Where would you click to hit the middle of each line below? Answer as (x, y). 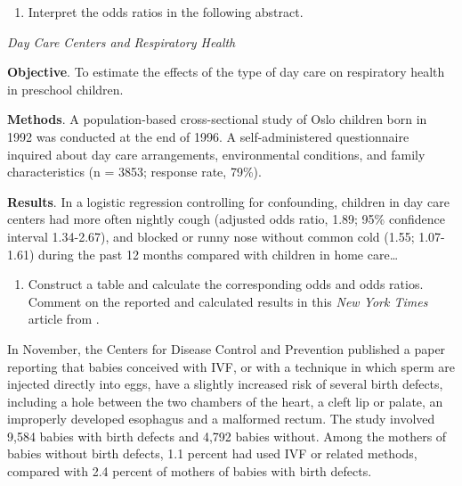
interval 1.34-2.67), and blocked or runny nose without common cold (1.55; (211, 236)
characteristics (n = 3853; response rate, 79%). (134, 172)
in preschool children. (65, 89)
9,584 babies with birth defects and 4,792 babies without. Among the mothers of (227, 436)
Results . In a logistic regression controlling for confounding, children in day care (228, 201)
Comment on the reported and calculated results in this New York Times (228, 301)
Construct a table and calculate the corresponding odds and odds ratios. (226, 284)
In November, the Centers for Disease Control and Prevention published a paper (227, 348)
